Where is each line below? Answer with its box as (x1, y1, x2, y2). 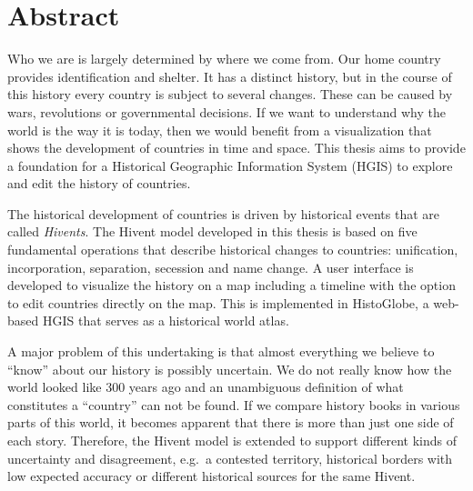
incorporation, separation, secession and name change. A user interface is (7, 257, 414, 276)
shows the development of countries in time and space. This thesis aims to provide (7, 138, 466, 157)
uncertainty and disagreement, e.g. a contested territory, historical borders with (7, 448, 453, 467)
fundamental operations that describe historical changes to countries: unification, (7, 240, 458, 259)
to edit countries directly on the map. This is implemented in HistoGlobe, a (7, 293, 429, 312)
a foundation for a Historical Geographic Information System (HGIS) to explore (7, 155, 453, 175)
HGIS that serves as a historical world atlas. (42, 311, 289, 330)
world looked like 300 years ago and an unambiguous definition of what (7, 377, 404, 396)
